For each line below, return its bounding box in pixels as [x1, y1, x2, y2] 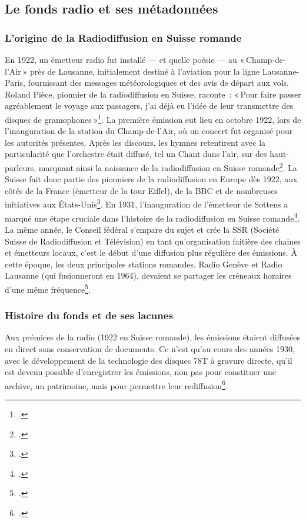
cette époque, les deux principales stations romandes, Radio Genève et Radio [5, 257, 282, 270]
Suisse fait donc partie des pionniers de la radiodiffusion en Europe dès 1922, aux [5, 173, 298, 185]
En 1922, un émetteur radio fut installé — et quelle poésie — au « [5, 53, 245, 65]
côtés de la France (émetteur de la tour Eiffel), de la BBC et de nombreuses [5, 184, 278, 196]
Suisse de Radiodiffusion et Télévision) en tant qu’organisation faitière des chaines [5, 235, 301, 247]
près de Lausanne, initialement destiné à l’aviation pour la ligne [29, 65, 260, 77]
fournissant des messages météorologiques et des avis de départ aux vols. [28, 76, 289, 89]
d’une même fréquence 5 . [5, 281, 91, 295]
